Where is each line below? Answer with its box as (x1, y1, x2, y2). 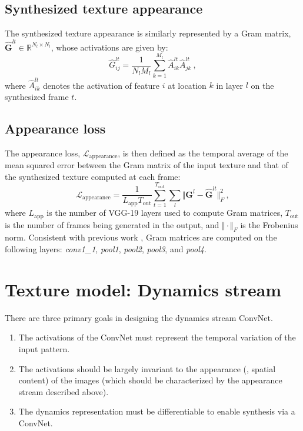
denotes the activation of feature (42, 79, 159, 91)
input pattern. (18, 342, 70, 355)
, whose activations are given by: (51, 41, 168, 53)
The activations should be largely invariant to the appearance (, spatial (18, 362, 276, 375)
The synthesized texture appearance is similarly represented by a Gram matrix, (5, 27, 291, 39)
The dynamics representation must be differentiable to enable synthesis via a (18, 405, 295, 417)
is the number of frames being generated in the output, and (5, 218, 219, 230)
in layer (216, 79, 244, 91)
